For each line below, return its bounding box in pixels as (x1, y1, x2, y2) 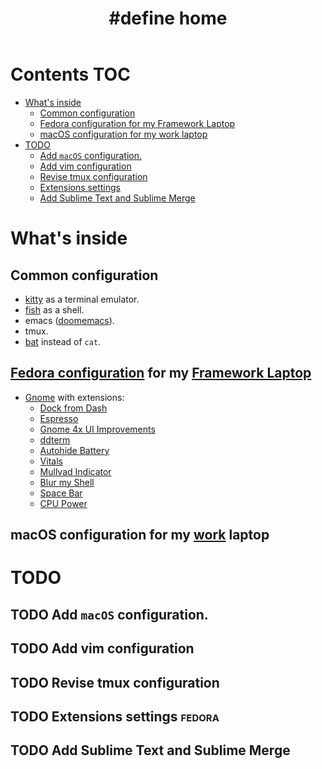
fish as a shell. (24, 303, 85, 316)
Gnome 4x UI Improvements (39, 423, 156, 435)
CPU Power (39, 497, 88, 509)
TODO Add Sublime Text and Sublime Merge (10, 742, 291, 759)
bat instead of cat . (24, 335, 102, 347)
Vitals (39, 455, 63, 467)
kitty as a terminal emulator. (24, 293, 140, 305)
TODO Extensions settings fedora (10, 708, 220, 725)
